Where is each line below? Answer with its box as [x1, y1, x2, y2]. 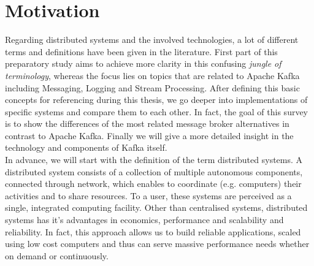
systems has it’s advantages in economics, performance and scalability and [5, 213, 284, 226]
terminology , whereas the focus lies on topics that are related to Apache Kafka [5, 69, 300, 82]
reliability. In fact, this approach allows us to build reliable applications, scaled [5, 225, 301, 238]
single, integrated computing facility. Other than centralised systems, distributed [5, 201, 308, 214]
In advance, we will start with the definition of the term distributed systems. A [5, 153, 303, 166]
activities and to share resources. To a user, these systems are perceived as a [5, 189, 292, 202]
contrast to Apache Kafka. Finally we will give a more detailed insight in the [5, 129, 294, 142]
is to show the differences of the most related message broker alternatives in [5, 117, 289, 130]
